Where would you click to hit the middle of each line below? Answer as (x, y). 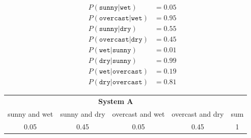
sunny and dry (83, 113)
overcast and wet (138, 113)
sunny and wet (31, 113)
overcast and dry (198, 113)
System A (116, 101)
